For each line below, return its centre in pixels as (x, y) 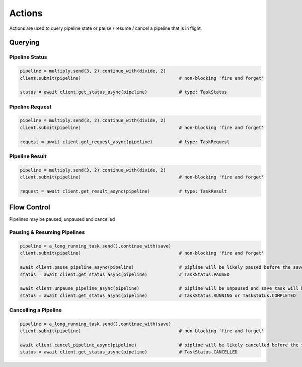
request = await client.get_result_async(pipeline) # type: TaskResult (124, 191)
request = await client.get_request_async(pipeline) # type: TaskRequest (125, 142)
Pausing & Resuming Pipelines (47, 232)
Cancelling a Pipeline (36, 310)
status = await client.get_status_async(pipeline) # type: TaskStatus (124, 92)
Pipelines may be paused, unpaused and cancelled (62, 219)
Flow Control (30, 207)
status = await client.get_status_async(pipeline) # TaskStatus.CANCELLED (129, 352)
